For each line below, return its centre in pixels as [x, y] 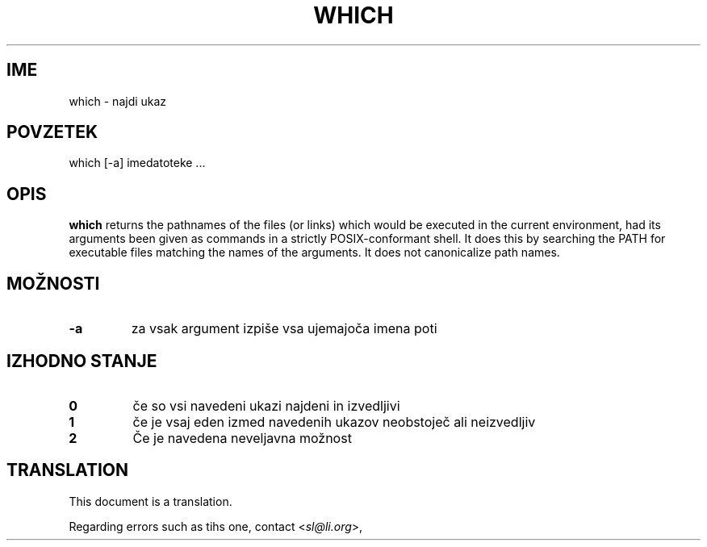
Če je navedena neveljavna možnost [242, 438]
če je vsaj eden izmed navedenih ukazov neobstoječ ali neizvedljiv [334, 422]
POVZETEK [52, 132]
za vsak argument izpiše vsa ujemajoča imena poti [284, 329]
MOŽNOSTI [53, 283]
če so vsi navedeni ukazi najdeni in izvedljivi [266, 405]
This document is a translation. [151, 501]
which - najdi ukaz [118, 101]
